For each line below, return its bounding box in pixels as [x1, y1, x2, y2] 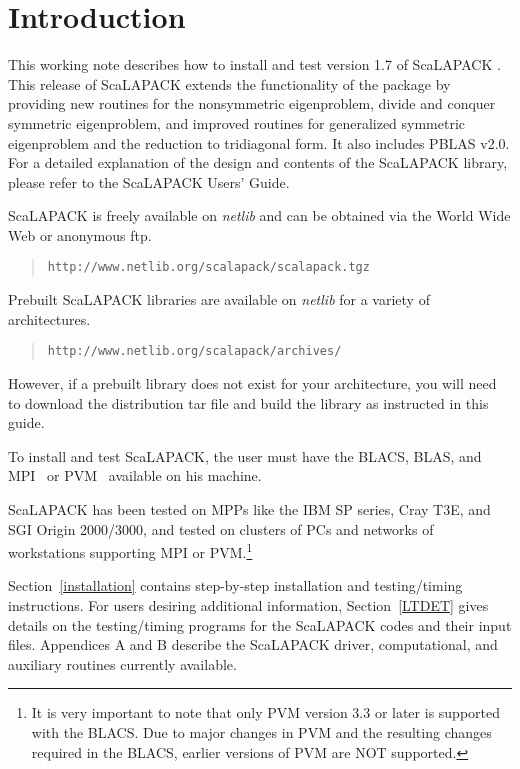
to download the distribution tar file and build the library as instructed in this [8, 392, 489, 413]
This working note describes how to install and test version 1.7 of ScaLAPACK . [8, 54, 501, 75]
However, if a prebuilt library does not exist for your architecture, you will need [8, 372, 497, 393]
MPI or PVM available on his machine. [8, 465, 262, 486]
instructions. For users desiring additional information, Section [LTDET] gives [8, 594, 489, 615]
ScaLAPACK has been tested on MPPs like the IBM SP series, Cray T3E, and [8, 498, 491, 519]
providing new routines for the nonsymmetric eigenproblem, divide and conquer [8, 93, 496, 114]
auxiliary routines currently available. [8, 653, 237, 674]
